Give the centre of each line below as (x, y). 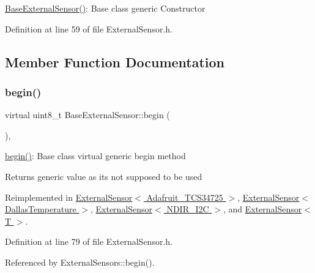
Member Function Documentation (115, 62)
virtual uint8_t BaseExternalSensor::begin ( (87, 115)
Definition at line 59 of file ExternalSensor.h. (89, 28)
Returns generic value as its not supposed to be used (104, 176)
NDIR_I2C (188, 209)
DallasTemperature (41, 209)
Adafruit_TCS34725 (185, 197)
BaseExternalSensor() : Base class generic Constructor (105, 8)
